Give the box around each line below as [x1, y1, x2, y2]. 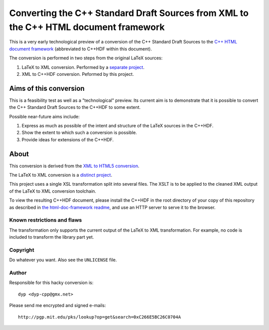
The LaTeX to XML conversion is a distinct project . [9, 172, 112, 178]
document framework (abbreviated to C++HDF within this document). [9, 45, 152, 52]
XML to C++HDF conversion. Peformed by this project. [21, 71, 134, 77]
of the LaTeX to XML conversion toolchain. [9, 188, 97, 194]
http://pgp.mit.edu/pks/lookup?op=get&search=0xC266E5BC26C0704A [18, 314, 181, 320]
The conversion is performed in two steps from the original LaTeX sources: [9, 55, 163, 61]
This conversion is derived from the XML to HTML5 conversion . [9, 163, 139, 169]
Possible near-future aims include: [9, 113, 80, 119]
